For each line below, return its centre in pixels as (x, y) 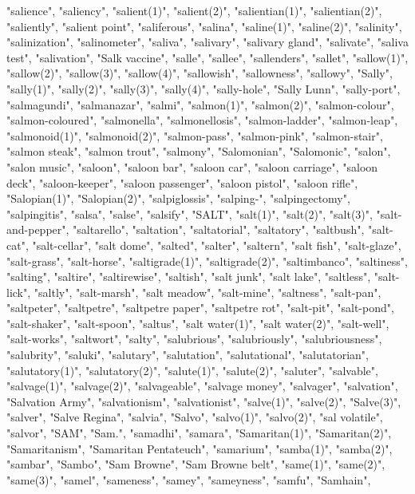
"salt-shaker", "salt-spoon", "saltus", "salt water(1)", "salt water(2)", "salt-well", (198, 323)
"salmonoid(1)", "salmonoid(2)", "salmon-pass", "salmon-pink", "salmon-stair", (195, 135)
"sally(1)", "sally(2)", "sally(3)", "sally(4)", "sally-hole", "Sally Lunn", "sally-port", (204, 88)
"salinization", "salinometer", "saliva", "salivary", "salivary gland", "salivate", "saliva (207, 42)
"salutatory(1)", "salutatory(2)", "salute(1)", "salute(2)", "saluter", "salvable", (192, 370)
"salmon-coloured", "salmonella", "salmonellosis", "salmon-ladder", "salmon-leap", (202, 120)
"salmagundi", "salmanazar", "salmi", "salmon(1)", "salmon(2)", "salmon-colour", (200, 104)
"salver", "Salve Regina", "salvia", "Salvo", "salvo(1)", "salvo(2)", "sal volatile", (195, 417)
